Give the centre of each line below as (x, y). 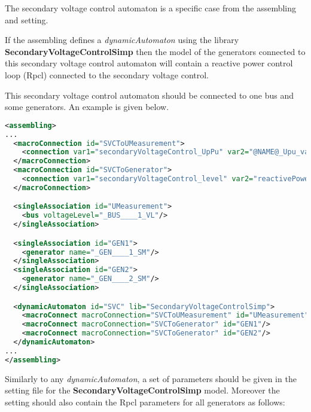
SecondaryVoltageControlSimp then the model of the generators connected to (155, 51)
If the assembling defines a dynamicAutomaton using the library (122, 40)
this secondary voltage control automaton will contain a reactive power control (149, 63)
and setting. (27, 19)
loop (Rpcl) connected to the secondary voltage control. (107, 74)
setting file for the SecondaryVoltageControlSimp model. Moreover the (142, 390)
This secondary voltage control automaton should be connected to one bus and (149, 95)
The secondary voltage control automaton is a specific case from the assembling (151, 8)
